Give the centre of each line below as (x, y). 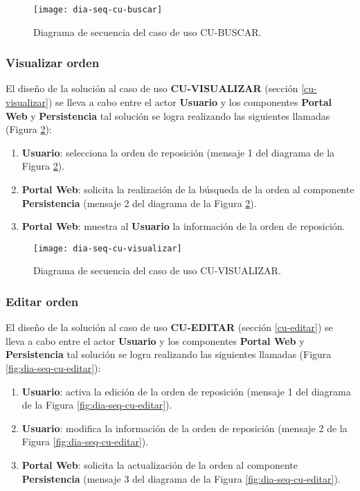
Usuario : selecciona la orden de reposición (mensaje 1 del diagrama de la (178, 152)
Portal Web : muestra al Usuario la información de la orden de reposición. (183, 226)
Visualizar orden (53, 63)
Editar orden (42, 301)
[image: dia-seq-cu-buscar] (98, 10)
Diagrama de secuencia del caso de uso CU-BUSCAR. (147, 32)
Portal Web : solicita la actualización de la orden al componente (160, 465)
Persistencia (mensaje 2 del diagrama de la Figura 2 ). (139, 203)
